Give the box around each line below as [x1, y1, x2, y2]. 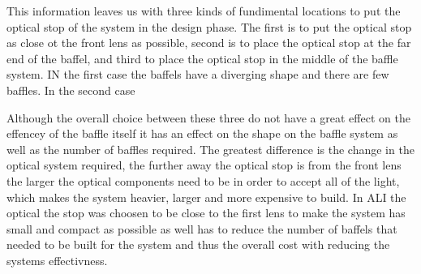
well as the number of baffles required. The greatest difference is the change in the [6, 140, 415, 157]
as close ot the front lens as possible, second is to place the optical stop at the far [6, 34, 411, 51]
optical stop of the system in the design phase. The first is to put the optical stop [6, 18, 412, 35]
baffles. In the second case [6, 81, 135, 98]
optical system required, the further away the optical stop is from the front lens [6, 156, 402, 173]
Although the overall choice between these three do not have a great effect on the [6, 109, 410, 126]
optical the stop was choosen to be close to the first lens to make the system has [6, 204, 406, 221]
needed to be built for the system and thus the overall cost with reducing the [6, 236, 390, 253]
